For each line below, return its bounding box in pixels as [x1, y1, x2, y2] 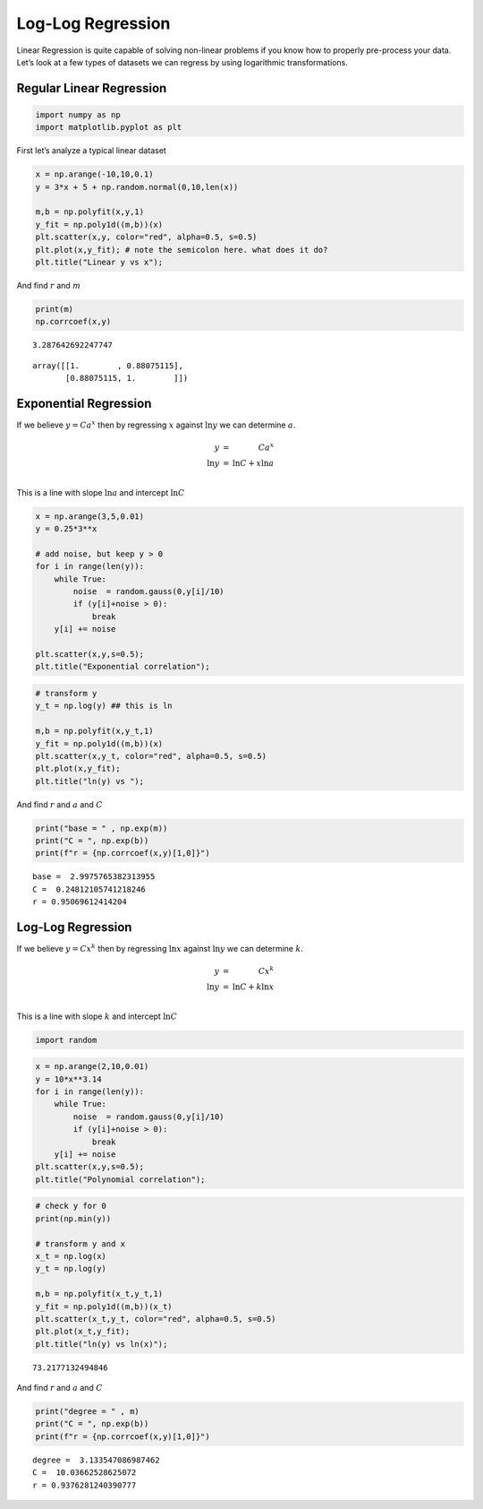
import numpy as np [35, 109, 121, 120]
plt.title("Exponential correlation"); [35, 661, 210, 672]
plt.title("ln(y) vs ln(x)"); [35, 1339, 168, 1349]
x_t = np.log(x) [35, 1251, 107, 1261]
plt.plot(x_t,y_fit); [35, 1326, 131, 1337]
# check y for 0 [35, 1201, 107, 1212]
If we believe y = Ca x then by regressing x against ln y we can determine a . [16, 418, 296, 430]
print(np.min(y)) [35, 1213, 112, 1223]
